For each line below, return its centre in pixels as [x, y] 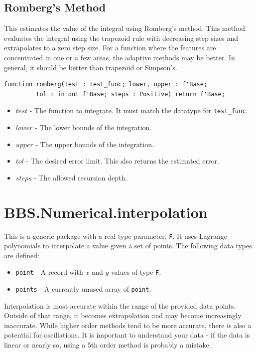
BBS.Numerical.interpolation [106, 212]
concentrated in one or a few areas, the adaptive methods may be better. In [120, 57]
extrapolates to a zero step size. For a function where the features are [110, 48]
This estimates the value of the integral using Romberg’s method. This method [125, 28]
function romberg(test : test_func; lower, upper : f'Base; [106, 85]
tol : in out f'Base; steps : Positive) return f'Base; [130, 94]
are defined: [22, 255]
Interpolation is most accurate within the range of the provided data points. [120, 305]
